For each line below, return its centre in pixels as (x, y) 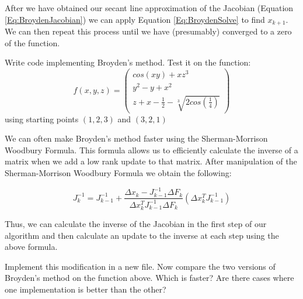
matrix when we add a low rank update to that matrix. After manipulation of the (151, 161)
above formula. (31, 247)
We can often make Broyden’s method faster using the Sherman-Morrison (136, 138)
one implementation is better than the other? (86, 289)
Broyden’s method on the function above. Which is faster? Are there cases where (149, 278)
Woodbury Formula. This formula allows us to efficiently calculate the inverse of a (151, 149)
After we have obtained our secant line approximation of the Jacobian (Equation (149, 8)
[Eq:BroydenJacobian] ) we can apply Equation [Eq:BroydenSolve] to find (135, 19)
